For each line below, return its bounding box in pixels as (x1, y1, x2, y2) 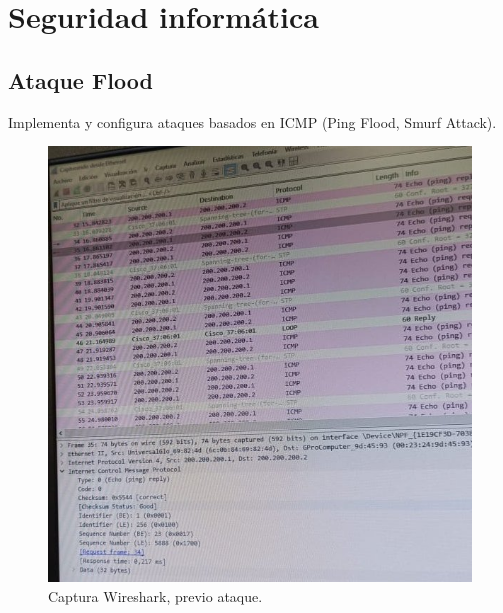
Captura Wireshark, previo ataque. (48, 585, 263, 606)
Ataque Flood (8, 64, 153, 95)
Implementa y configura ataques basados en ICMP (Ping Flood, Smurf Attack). (8, 111, 497, 132)
